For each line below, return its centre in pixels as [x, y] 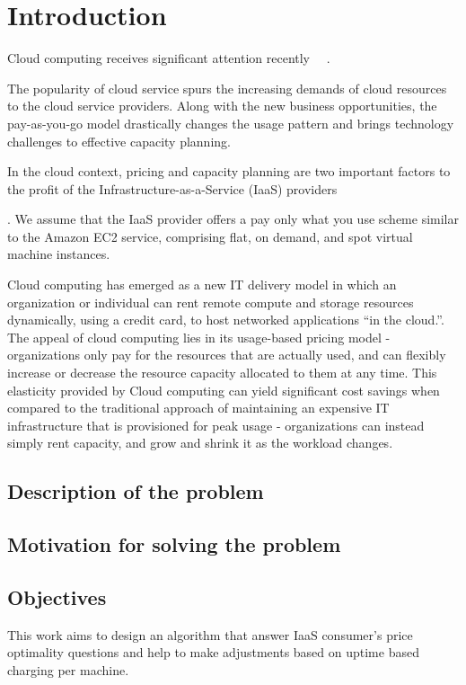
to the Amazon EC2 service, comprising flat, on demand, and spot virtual [210, 236]
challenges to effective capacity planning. [119, 141]
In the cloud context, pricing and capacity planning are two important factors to [229, 171]
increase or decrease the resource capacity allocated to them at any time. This [222, 373]
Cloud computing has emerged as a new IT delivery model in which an [202, 285]
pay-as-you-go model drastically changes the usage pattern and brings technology [231, 123]
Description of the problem [136, 491]
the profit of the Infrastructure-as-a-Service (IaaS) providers [172, 188]
